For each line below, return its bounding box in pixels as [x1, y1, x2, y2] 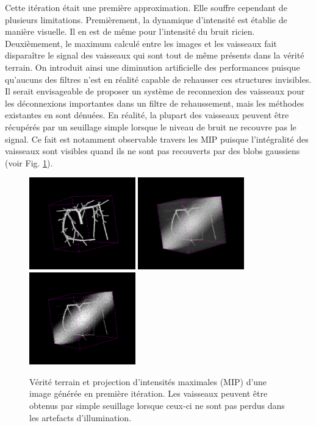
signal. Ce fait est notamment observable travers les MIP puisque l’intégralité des [5, 132, 309, 145]
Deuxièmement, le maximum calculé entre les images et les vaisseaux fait [5, 37, 277, 49]
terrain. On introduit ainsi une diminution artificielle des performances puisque [5, 60, 300, 73]
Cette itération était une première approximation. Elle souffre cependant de [5, 1, 287, 13]
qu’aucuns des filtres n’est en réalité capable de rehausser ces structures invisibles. [5, 73, 312, 85]
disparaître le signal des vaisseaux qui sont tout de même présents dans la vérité [5, 49, 304, 62]
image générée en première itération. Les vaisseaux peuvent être [29, 387, 268, 400]
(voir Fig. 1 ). [5, 156, 53, 169]
